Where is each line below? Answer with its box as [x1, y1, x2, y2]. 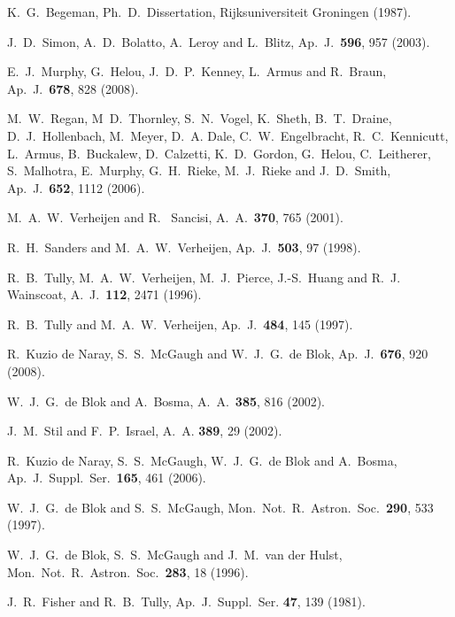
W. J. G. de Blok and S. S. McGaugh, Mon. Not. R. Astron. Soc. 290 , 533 [7, 497, 434, 516]
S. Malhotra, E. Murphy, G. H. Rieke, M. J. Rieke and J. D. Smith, [7, 161, 391, 180]
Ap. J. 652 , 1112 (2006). [7, 178, 145, 197]
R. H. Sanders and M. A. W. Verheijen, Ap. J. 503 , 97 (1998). [7, 237, 361, 256]
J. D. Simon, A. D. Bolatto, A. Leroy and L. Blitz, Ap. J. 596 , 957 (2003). [7, 32, 430, 50]
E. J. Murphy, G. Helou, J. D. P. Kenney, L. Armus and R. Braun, [7, 62, 387, 81]
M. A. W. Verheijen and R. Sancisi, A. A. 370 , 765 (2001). [7, 208, 343, 227]
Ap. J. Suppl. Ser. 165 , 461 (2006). [7, 468, 206, 487]
